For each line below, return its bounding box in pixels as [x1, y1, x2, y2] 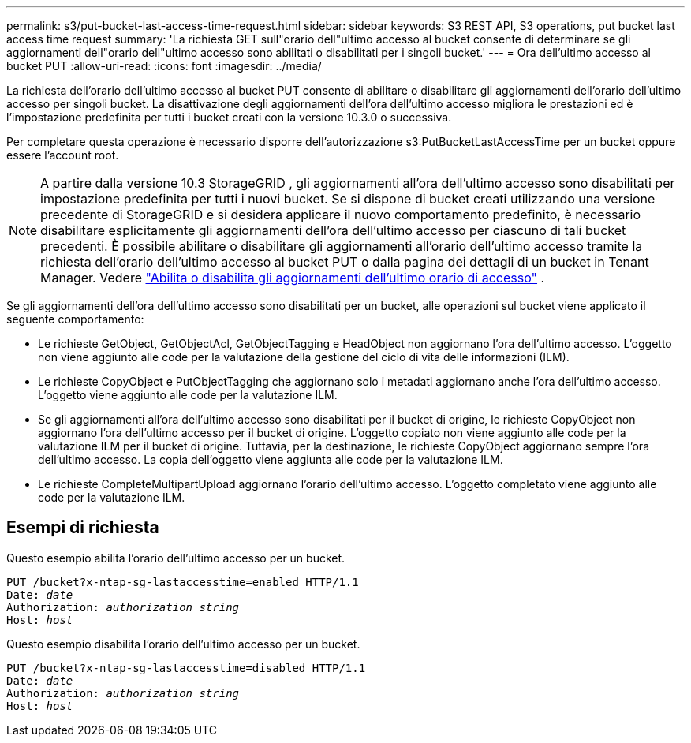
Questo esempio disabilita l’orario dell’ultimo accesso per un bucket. [6, 637, 360, 651]
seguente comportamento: [6, 312, 144, 326]
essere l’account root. [6, 148, 119, 162]
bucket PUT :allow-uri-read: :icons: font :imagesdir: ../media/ [6, 59, 322, 73]
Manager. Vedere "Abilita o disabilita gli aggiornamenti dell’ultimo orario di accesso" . [40, 270, 545, 286]
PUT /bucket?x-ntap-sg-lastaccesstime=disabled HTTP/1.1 [6, 661, 366, 674]
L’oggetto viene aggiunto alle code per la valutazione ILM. [38, 388, 338, 401]
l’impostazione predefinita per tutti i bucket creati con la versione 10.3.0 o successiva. [6, 110, 452, 124]
